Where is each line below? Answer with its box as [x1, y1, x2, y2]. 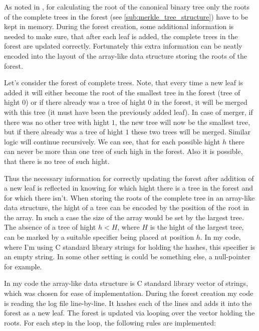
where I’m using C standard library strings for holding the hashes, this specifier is [4, 241, 255, 252]
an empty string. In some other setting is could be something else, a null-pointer [4, 251, 250, 262]
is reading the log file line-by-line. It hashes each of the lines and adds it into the [4, 297, 252, 308]
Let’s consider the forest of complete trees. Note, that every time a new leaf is [4, 77, 243, 88]
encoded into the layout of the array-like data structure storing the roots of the [4, 50, 247, 61]
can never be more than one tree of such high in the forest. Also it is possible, [4, 146, 243, 156]
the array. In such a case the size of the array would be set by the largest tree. [4, 212, 244, 222]
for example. [4, 261, 42, 271]
